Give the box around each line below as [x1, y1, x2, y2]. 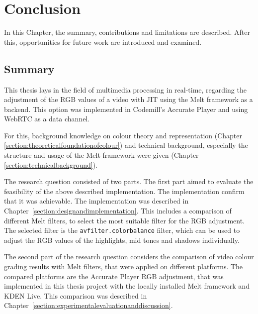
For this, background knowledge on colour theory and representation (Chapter [4, 130, 243, 140]
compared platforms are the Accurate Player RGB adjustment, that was [4, 271, 224, 281]
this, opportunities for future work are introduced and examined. [4, 36, 202, 47]
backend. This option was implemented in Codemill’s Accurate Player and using [4, 104, 248, 114]
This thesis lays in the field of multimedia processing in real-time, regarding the [4, 84, 247, 95]
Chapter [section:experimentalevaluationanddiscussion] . [4, 300, 173, 311]
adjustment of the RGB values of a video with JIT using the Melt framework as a [4, 94, 253, 105]
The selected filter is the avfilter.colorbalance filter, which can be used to [4, 225, 240, 235]
